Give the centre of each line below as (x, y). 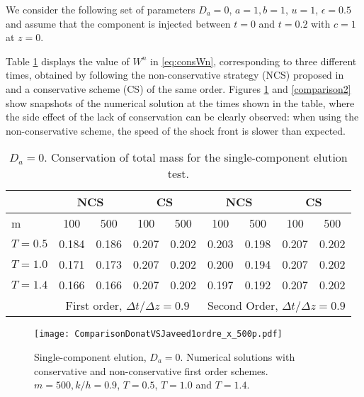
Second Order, (243, 306)
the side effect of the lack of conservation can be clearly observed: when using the (182, 117)
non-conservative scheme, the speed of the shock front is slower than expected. (176, 130)
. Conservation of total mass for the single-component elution (196, 157)
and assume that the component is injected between (118, 23)
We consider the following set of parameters (101, 9)
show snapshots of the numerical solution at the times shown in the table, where (180, 102)
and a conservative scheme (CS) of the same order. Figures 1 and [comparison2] (178, 88)
